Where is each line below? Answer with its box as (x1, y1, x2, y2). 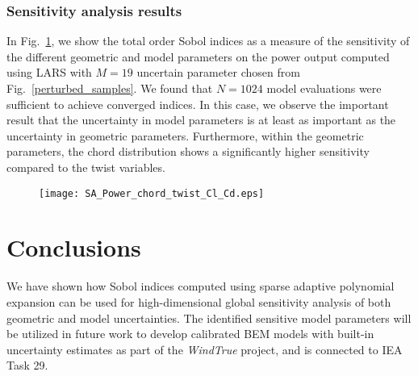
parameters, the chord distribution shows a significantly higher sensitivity (6, 143, 370, 160)
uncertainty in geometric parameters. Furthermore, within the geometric (6, 127, 364, 144)
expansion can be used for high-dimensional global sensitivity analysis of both (6, 293, 391, 310)
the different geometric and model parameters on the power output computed (6, 48, 390, 65)
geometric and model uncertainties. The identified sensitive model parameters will (6, 309, 412, 326)
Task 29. (6, 357, 48, 374)
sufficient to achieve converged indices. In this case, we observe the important (6, 95, 389, 112)
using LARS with (6, 64, 92, 81)
